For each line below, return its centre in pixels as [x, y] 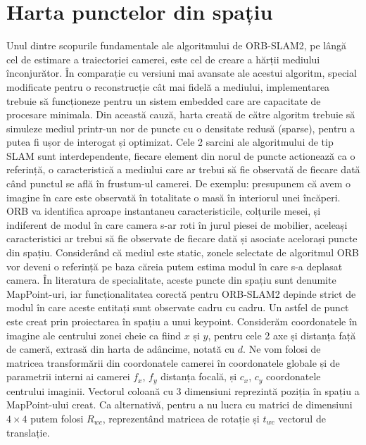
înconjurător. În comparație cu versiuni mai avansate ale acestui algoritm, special [182, 73]
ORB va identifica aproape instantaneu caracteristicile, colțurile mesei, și [164, 211]
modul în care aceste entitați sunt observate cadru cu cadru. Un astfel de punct [178, 307]
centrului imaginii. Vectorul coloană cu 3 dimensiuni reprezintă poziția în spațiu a [183, 390]
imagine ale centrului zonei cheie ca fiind [94, 335]
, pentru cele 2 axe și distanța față [282, 335]
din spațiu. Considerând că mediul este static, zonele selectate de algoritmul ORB [183, 252]
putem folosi [57, 419]
